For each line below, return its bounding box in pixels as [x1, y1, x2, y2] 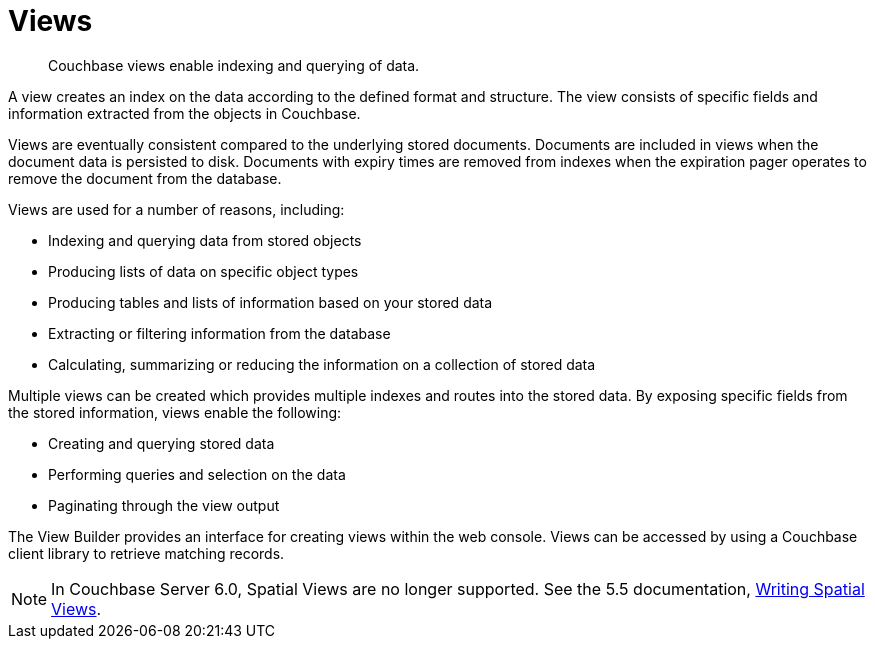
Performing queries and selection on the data [48, 465, 346, 483]
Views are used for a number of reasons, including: [8, 200, 345, 218]
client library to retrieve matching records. [8, 544, 285, 562]
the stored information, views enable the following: [8, 403, 342, 421]
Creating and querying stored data [48, 434, 275, 452]
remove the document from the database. [8, 169, 282, 187]
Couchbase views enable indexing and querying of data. [48, 56, 420, 74]
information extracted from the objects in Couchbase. [8, 104, 361, 122]
